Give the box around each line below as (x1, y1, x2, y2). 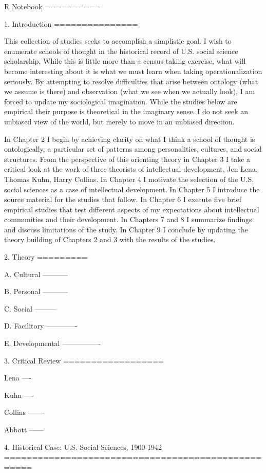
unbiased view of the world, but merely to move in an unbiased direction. (4, 116, 235, 126)
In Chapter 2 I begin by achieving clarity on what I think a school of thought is (4, 133, 255, 144)
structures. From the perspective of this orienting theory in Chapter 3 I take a (4, 153, 251, 164)
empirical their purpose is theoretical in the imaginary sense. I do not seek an (4, 106, 249, 117)
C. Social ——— (4, 303, 56, 314)
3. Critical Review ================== (4, 355, 164, 366)
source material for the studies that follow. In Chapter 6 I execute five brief (4, 194, 242, 205)
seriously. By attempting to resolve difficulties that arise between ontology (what (4, 76, 258, 86)
